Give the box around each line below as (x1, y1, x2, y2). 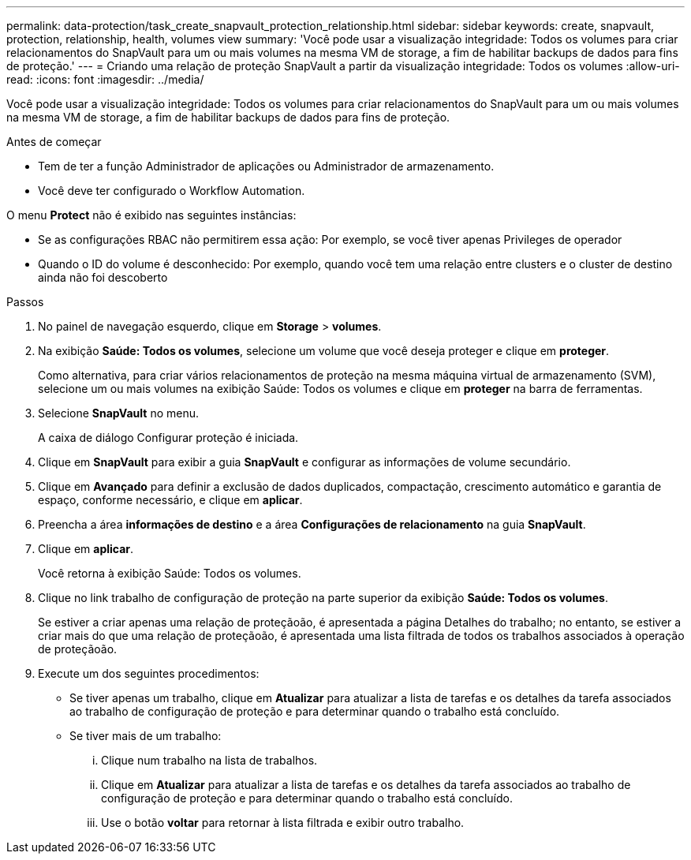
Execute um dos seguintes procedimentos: (38, 667, 260, 680)
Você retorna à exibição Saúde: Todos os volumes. (38, 566, 301, 580)
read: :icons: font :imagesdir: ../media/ (6, 73, 204, 86)
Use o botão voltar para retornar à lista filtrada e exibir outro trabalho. (101, 816, 465, 829)
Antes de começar (6, 135, 102, 148)
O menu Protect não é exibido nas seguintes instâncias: (6, 208, 297, 222)
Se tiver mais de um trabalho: (69, 729, 222, 742)
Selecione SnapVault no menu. (38, 406, 199, 420)
